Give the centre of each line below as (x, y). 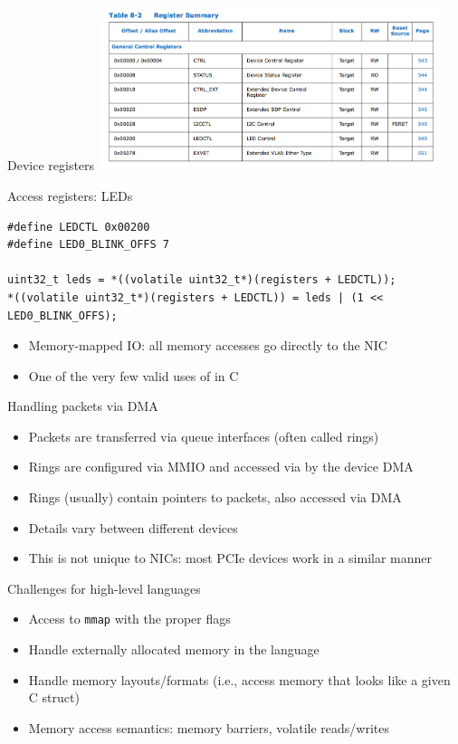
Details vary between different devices (133, 527)
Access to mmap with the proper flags (129, 619)
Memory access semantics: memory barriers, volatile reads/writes (209, 727)
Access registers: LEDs (70, 195)
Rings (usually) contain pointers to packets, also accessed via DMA (215, 497)
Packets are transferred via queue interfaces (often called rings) (204, 436)
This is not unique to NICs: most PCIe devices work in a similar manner (230, 558)
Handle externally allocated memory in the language (174, 649)
